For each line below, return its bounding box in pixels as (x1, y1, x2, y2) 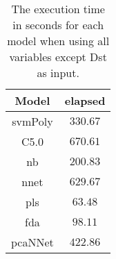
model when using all (7, 33, 110, 49)
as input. (37, 65, 79, 81)
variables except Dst (9, 49, 107, 65)
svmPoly (12, 113, 53, 129)
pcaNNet (11, 234, 54, 250)
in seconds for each (12, 17, 104, 33)
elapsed (64, 92, 106, 108)
